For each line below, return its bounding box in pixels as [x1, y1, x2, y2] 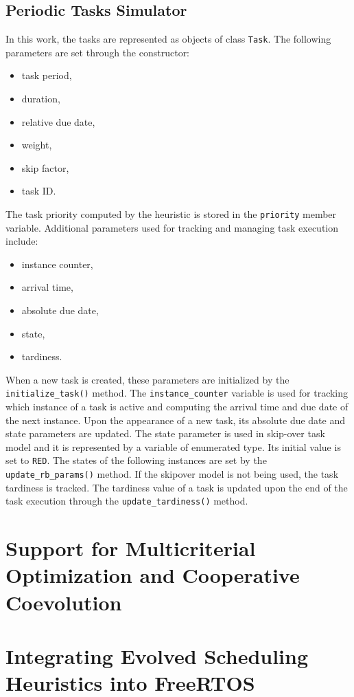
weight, [21, 137, 52, 152]
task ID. [21, 184, 56, 198]
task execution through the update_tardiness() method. [5, 494, 248, 508]
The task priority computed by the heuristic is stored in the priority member [5, 207, 337, 221]
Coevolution [5, 588, 122, 616]
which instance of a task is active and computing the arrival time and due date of [5, 399, 349, 414]
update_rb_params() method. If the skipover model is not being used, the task [5, 467, 339, 481]
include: [5, 234, 38, 248]
